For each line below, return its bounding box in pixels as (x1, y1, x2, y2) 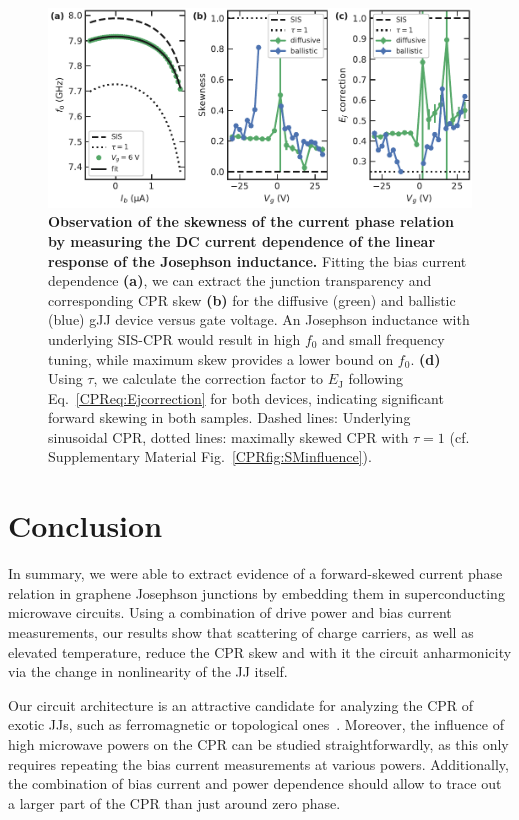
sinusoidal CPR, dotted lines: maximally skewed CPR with (48, 426, 409, 447)
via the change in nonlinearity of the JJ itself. (8, 661, 288, 682)
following (348, 368, 403, 389)
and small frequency (322, 328, 445, 349)
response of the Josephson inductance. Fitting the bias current (48, 250, 467, 271)
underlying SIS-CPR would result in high (48, 328, 301, 349)
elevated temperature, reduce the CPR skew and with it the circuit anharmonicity (8, 641, 512, 662)
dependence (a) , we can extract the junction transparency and (48, 270, 432, 291)
